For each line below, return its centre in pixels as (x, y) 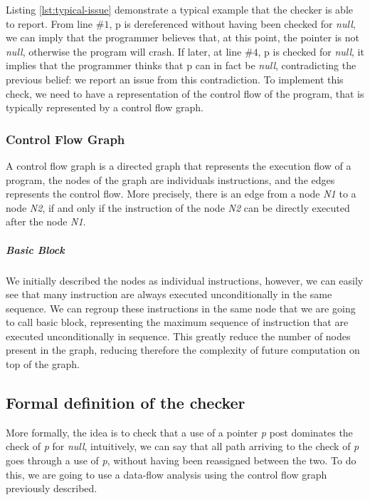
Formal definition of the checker (126, 403)
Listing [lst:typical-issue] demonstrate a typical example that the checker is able (179, 9)
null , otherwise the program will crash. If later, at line (124, 51)
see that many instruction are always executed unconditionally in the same (169, 294)
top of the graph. (43, 364)
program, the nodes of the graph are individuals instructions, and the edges (170, 179)
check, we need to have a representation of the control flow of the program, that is (185, 93)
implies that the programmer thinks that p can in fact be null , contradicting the (181, 65)
